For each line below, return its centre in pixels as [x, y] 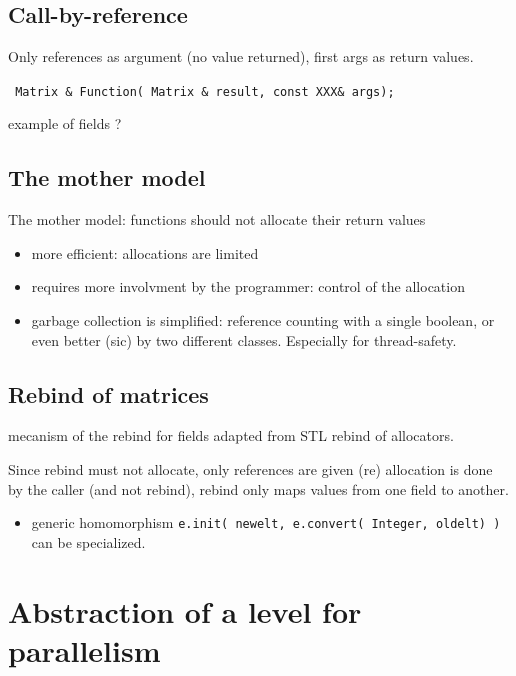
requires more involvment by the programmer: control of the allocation [248, 286]
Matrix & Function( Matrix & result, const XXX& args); [205, 91]
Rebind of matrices [108, 393]
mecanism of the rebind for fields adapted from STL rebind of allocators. [231, 435]
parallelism [84, 649]
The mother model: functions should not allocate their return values [217, 219]
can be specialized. [88, 541]
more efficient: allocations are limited [145, 252]
